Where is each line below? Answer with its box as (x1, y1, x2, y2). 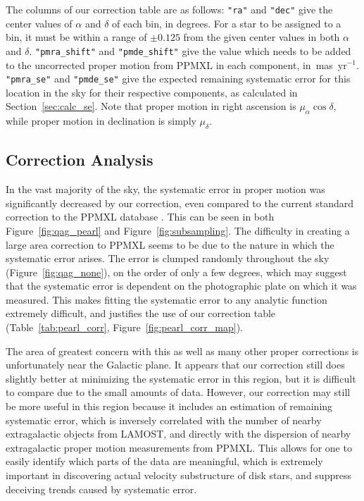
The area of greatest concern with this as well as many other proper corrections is (6, 343, 359, 358)
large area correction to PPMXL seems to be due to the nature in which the (6, 237, 334, 252)
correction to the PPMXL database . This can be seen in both (6, 209, 275, 224)
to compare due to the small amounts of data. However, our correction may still (6, 385, 351, 400)
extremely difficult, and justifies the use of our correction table (6, 306, 276, 321)
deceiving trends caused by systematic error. (6, 481, 197, 496)
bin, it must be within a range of (6, 30, 147, 44)
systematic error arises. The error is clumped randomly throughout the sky (6, 251, 330, 266)
